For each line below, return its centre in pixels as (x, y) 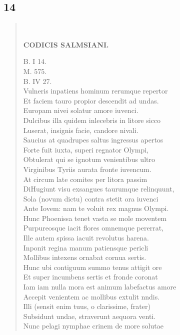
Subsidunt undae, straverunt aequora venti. (89, 316)
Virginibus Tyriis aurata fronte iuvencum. (87, 169)
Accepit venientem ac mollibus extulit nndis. (91, 296)
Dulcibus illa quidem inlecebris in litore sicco (92, 120)
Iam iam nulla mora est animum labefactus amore (100, 287)
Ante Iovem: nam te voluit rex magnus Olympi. (96, 208)
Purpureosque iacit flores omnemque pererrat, (93, 228)
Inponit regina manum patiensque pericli (86, 247)
